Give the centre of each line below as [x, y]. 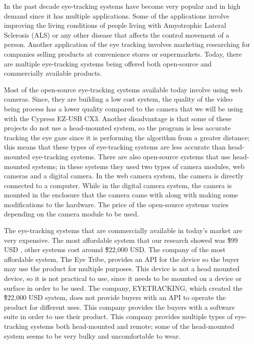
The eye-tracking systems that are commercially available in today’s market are [123, 230]
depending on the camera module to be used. [71, 214]
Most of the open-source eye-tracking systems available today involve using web [123, 89]
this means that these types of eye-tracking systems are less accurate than [115, 147]
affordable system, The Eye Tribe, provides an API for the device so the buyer [122, 259]
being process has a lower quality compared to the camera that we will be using [124, 108]
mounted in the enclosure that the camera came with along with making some [121, 195]
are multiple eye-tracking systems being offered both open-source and [108, 63]
